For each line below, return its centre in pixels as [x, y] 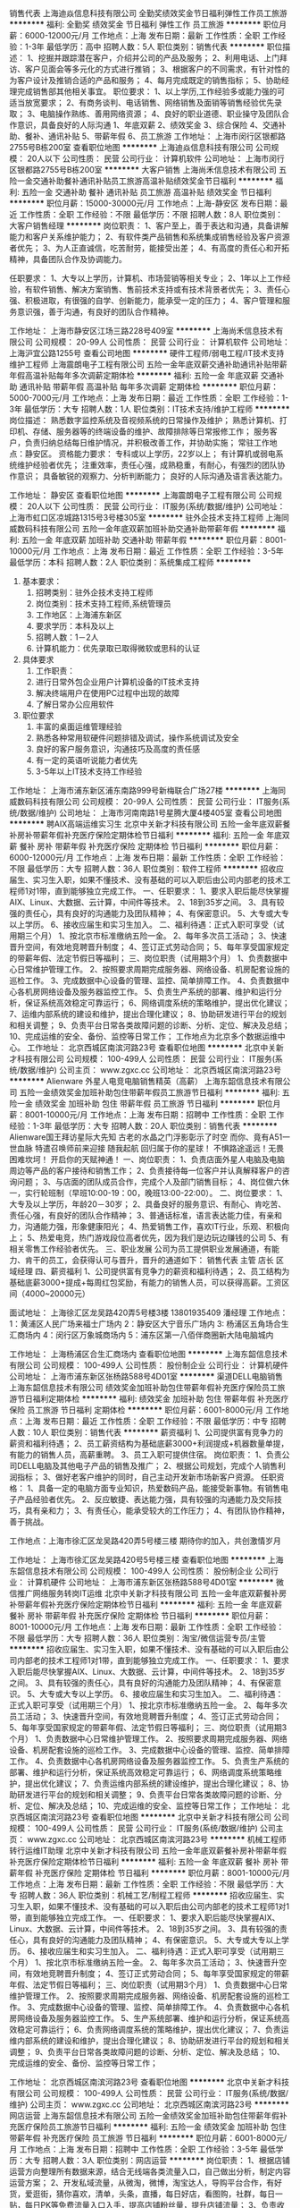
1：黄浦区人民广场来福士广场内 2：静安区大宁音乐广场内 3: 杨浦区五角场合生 [149, 1324]
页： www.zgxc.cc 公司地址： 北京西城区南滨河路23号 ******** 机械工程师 [148, 1839]
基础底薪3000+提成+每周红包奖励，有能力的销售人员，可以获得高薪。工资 [146, 1282]
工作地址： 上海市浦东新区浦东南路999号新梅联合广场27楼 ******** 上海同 [147, 790]
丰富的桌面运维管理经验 [79, 726]
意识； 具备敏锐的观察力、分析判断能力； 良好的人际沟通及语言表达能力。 [152, 476]
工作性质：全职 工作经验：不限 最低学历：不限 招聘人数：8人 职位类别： [151, 214]
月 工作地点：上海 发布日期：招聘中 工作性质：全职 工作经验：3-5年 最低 [143, 2149]
